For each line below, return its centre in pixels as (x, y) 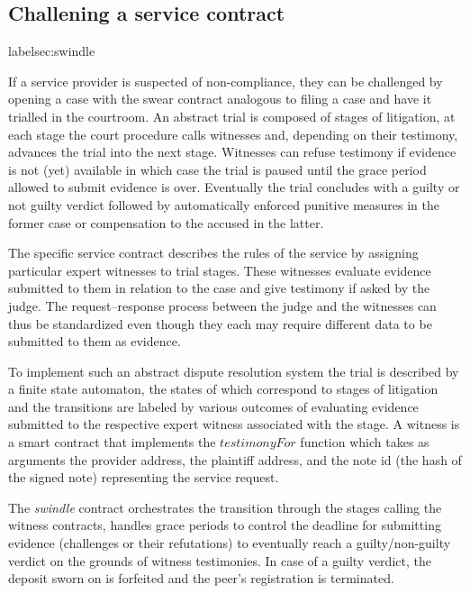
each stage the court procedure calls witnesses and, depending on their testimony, (233, 134)
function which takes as (365, 442)
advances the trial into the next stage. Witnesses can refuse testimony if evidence (232, 152)
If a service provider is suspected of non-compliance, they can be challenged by (226, 81)
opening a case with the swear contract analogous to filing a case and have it (220, 99)
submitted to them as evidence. (95, 341)
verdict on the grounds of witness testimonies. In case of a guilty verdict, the (220, 560)
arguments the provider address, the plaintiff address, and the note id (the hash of (235, 459)
